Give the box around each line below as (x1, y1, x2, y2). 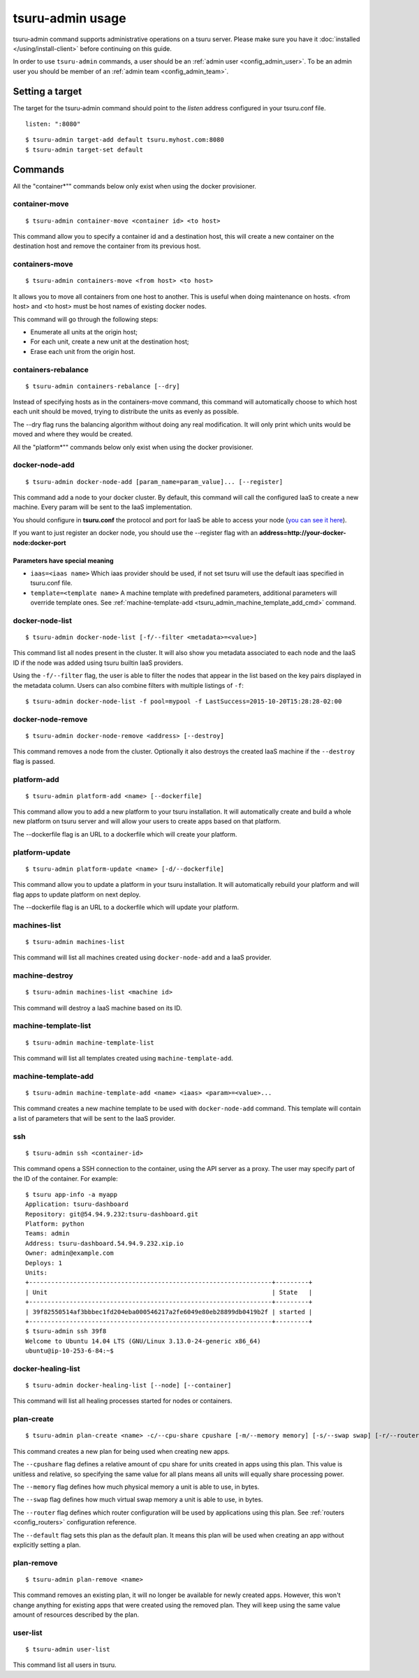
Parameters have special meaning (13, 556, 115, 565)
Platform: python (25, 1220, 84, 1228)
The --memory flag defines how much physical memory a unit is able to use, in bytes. (13, 1482, 260, 1491)
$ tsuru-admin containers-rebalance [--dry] (25, 382, 181, 390)
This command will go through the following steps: (13, 315, 159, 323)
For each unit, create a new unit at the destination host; (30, 337, 189, 346)
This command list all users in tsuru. (13, 1661, 117, 1669)
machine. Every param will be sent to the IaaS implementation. (13, 503, 192, 511)
